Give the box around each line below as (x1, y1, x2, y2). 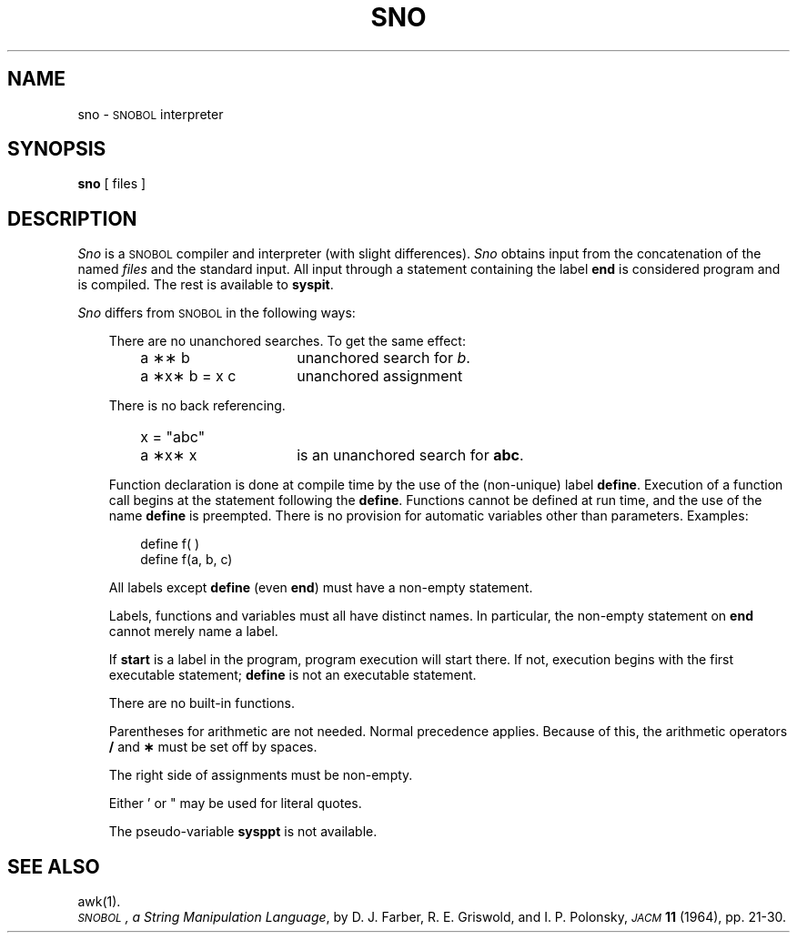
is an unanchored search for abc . (297, 446, 524, 465)
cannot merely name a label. (108, 623, 278, 640)
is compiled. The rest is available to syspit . (77, 277, 334, 293)
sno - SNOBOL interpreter (77, 106, 224, 122)
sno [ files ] (77, 176, 146, 192)
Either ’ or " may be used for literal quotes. (108, 795, 362, 812)
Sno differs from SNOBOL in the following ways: (77, 305, 356, 321)
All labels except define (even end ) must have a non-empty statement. (108, 580, 533, 596)
